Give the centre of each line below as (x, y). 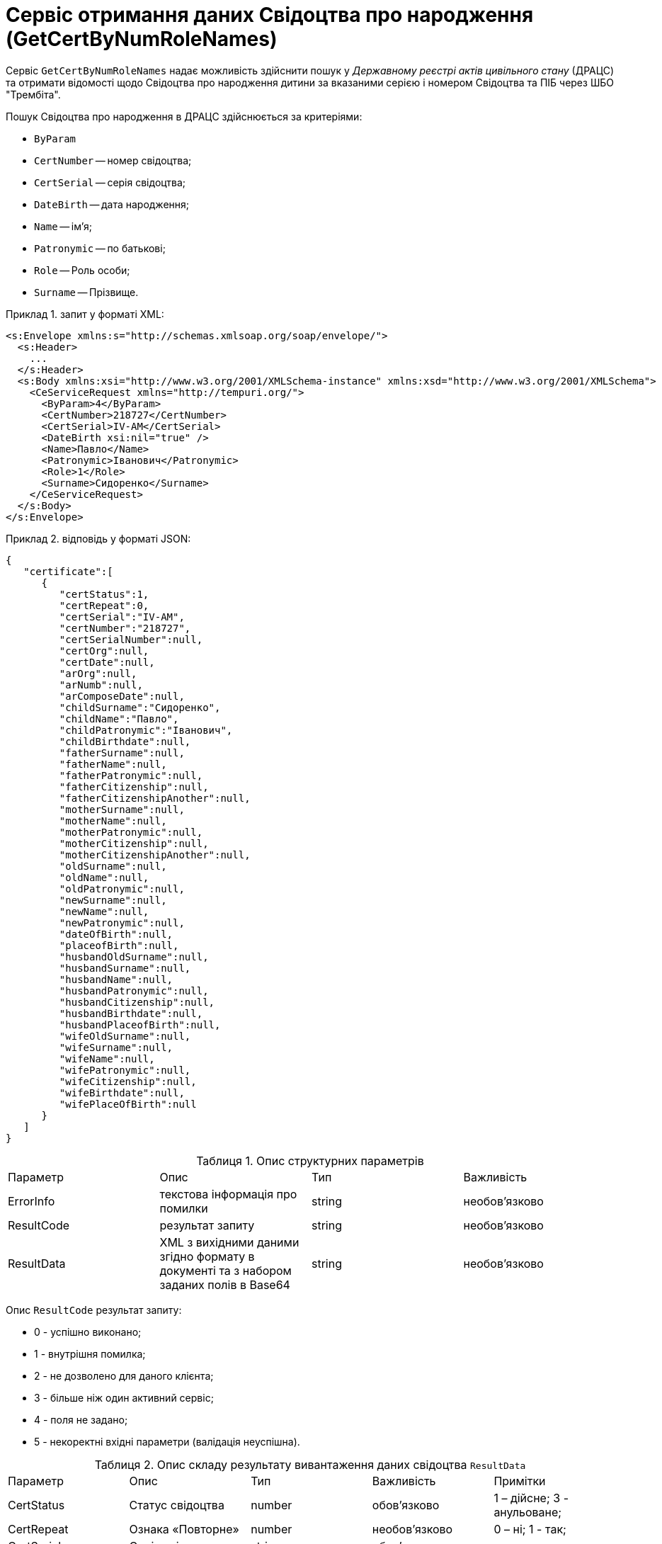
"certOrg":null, (104, 651)
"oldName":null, (104, 877)
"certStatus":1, (104, 594)
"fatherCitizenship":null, (134, 787)
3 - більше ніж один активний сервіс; (124, 1397)
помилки (184, 1208)
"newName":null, (104, 911)
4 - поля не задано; (81, 1419)
